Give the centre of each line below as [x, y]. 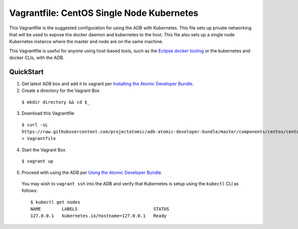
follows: [30, 191]
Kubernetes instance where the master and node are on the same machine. [86, 42]
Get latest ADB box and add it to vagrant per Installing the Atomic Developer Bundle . [108, 84]
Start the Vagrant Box [43, 150]
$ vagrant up [37, 161]
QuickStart [27, 72]
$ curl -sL [35, 125]
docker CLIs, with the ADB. [37, 58]
